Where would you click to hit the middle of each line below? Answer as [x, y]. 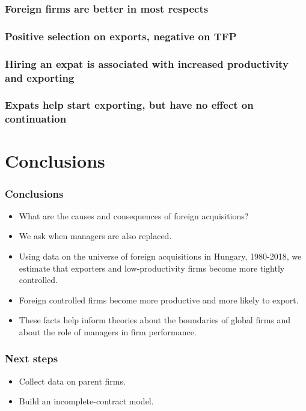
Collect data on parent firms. [72, 381]
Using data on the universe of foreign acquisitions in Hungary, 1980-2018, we [160, 256]
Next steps [32, 358]
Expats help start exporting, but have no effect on [129, 105]
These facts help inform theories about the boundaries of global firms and [155, 320]
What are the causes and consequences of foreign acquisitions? [134, 215]
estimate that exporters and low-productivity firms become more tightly [152, 268]
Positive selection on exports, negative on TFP [121, 36]
